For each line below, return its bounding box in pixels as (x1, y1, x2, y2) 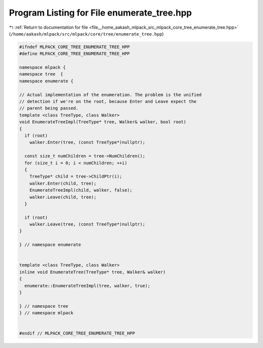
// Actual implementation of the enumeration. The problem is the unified (19, 92, 202, 97)
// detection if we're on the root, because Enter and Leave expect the (19, 99, 197, 104)
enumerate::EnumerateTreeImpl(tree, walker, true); (24, 283, 150, 289)
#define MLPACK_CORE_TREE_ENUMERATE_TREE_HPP (19, 51, 130, 57)
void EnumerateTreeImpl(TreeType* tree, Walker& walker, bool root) (19, 119, 187, 125)
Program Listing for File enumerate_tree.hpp (9, 7, 192, 18)
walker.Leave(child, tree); (29, 194, 97, 200)
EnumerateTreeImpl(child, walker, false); (29, 188, 132, 193)
